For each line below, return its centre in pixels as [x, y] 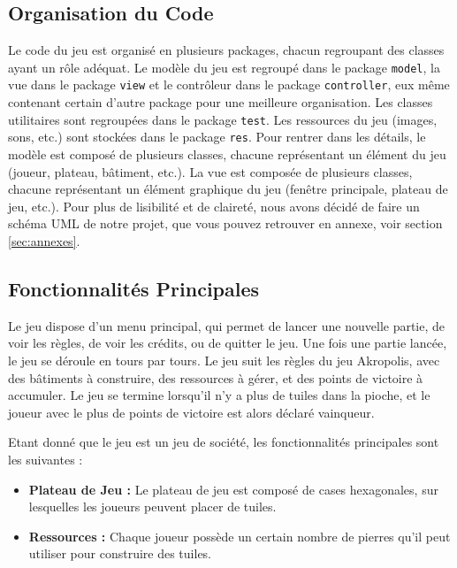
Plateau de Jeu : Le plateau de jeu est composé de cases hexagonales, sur [233, 489]
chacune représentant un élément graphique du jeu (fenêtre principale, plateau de [228, 189]
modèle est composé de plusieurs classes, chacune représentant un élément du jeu [227, 154]
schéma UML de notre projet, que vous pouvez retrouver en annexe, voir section [225, 223]
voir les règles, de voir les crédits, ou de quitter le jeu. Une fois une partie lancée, [228, 343]
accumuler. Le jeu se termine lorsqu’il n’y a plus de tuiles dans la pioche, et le [219, 395]
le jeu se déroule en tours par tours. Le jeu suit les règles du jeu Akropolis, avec [224, 360]
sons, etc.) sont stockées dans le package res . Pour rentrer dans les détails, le [217, 137]
